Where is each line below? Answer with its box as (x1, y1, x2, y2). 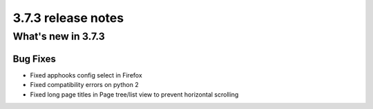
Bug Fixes (12, 53, 57, 64)
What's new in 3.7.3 (12, 30, 105, 43)
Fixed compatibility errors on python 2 (30, 81, 139, 89)
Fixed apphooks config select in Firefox (30, 71, 143, 79)
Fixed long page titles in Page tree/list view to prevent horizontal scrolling (30, 90, 239, 99)
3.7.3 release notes (12, 10, 124, 25)
